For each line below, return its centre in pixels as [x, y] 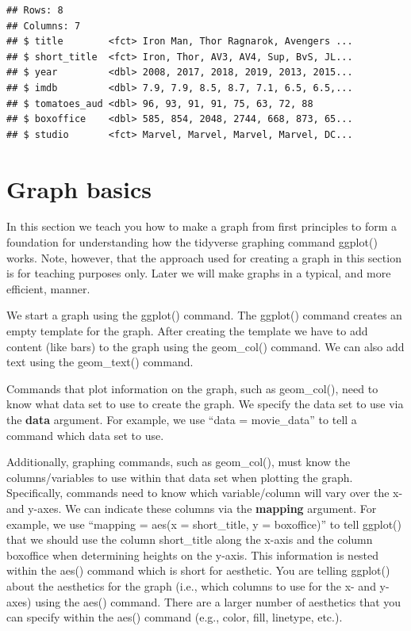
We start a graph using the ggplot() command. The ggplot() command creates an [204, 315]
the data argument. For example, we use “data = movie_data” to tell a [182, 419]
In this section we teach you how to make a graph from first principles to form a [202, 226]
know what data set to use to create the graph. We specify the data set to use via [205, 404]
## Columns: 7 [44, 26]
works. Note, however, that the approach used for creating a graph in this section [204, 257]
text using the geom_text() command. [100, 362]
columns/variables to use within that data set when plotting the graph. [180, 477]
